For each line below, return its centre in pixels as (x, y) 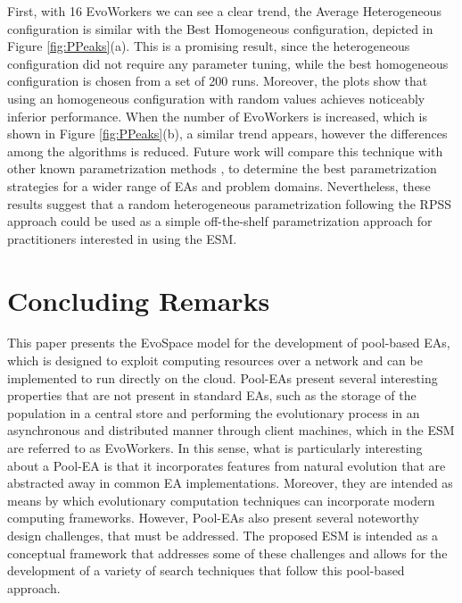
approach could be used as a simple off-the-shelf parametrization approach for (220, 221)
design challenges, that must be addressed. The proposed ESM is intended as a (223, 535)
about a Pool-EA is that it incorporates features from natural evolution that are (227, 465)
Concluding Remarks (139, 300)
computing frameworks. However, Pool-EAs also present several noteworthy (213, 518)
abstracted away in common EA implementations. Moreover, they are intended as (230, 483)
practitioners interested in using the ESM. (122, 238)
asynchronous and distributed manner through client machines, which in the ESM (231, 430)
